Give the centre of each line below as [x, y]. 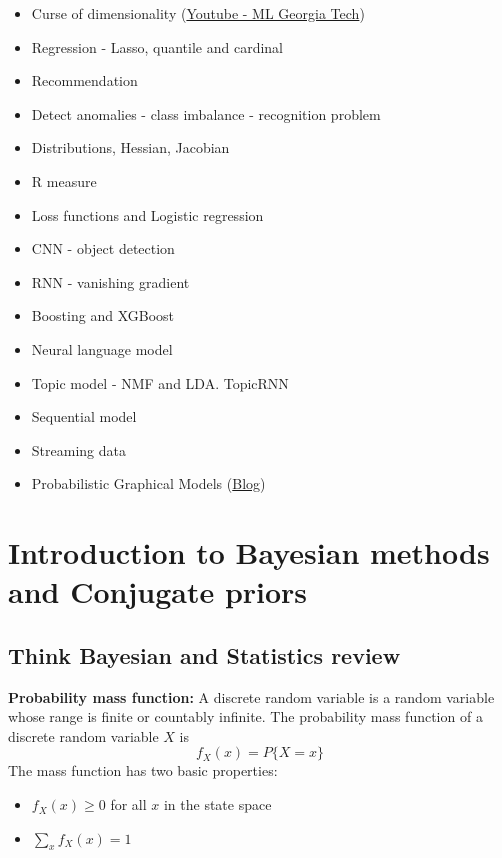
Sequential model [84, 416]
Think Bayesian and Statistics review [204, 654]
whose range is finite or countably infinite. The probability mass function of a [245, 716]
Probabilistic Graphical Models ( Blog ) [148, 483]
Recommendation [84, 80]
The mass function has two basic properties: [143, 770]
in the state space [217, 804]
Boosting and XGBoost [102, 315]
